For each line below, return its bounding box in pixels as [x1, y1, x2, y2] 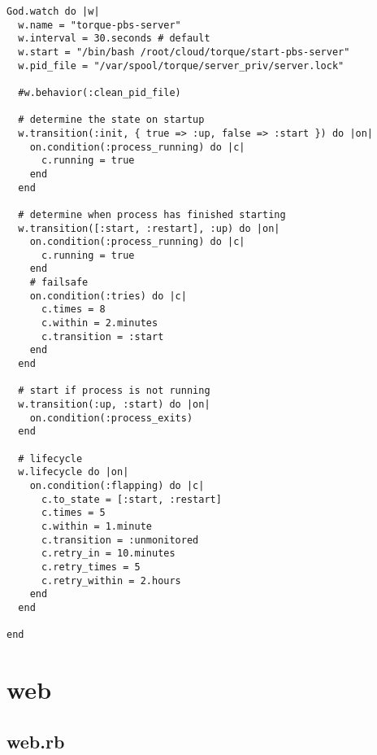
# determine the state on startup [18, 114, 205, 126]
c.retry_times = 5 [41, 561, 141, 573]
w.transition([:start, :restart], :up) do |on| [18, 222, 280, 234]
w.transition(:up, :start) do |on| [18, 399, 210, 411]
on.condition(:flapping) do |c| [29, 479, 205, 491]
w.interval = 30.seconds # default [18, 33, 210, 45]
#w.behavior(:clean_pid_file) [18, 86, 181, 98]
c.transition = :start [41, 330, 164, 343]
